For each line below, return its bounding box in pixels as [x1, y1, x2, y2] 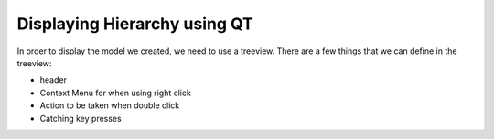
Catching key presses [39, 113, 123, 124]
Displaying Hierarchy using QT [16, 14, 253, 34]
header [39, 74, 68, 85]
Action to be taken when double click [39, 100, 180, 111]
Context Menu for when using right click [39, 87, 191, 98]
